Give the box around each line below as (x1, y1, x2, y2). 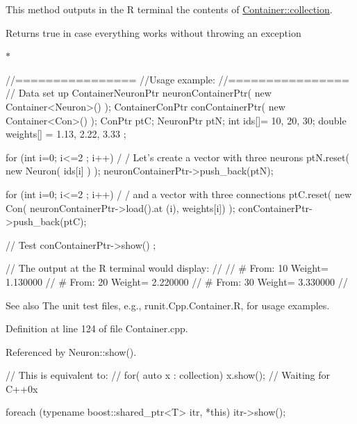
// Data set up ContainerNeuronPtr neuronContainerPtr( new (6, 85, 272, 100)
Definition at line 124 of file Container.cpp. (6, 321, 188, 336)
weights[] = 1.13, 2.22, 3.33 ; (6, 127, 126, 141)
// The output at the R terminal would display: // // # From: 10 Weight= (6, 261, 329, 275)
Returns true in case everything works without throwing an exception (6, 25, 301, 40)
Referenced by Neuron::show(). (6, 344, 137, 359)
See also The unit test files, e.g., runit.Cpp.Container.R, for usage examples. (6, 297, 330, 312)
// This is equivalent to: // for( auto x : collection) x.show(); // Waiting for (6, 368, 330, 382)
